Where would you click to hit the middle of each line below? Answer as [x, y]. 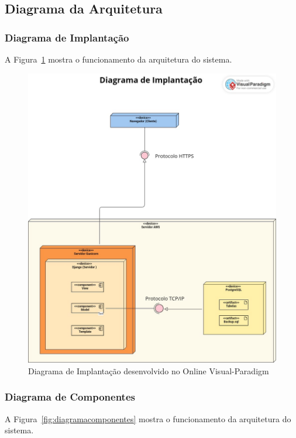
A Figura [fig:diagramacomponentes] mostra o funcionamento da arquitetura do [148, 418]
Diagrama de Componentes [70, 397]
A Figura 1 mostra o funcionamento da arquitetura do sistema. [118, 59]
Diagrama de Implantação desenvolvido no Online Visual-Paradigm [149, 370]
